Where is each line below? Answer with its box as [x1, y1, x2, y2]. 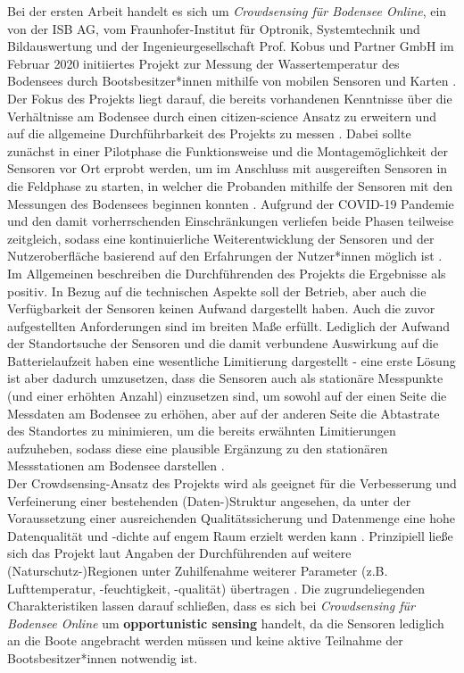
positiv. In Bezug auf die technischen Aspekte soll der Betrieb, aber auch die [7, 281, 427, 300]
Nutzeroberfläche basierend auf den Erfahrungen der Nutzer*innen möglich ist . [7, 246, 443, 265]
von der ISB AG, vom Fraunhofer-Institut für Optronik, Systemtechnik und [7, 19, 420, 37]
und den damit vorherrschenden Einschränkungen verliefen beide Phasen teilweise [7, 212, 454, 230]
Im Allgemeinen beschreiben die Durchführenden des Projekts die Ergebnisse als [7, 263, 446, 282]
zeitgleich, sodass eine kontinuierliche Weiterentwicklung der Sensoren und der [7, 228, 435, 247]
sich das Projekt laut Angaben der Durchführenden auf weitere [7, 544, 352, 562]
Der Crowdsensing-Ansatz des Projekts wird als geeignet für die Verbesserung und [7, 474, 457, 493]
